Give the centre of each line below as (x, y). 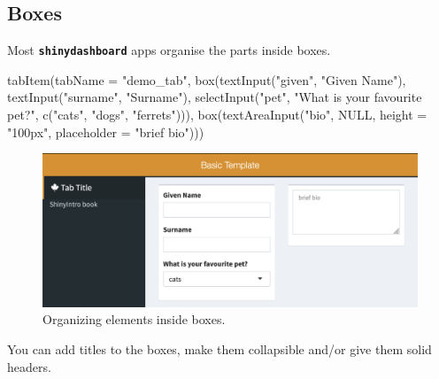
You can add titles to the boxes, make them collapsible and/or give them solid (219, 348)
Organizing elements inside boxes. (134, 319)
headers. (29, 366)
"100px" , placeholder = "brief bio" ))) (106, 131)
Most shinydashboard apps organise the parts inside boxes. (169, 50)
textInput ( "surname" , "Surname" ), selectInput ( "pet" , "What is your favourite (215, 97)
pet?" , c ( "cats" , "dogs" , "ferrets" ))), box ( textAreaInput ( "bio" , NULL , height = (217, 115)
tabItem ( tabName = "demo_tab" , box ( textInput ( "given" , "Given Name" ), (207, 79)
